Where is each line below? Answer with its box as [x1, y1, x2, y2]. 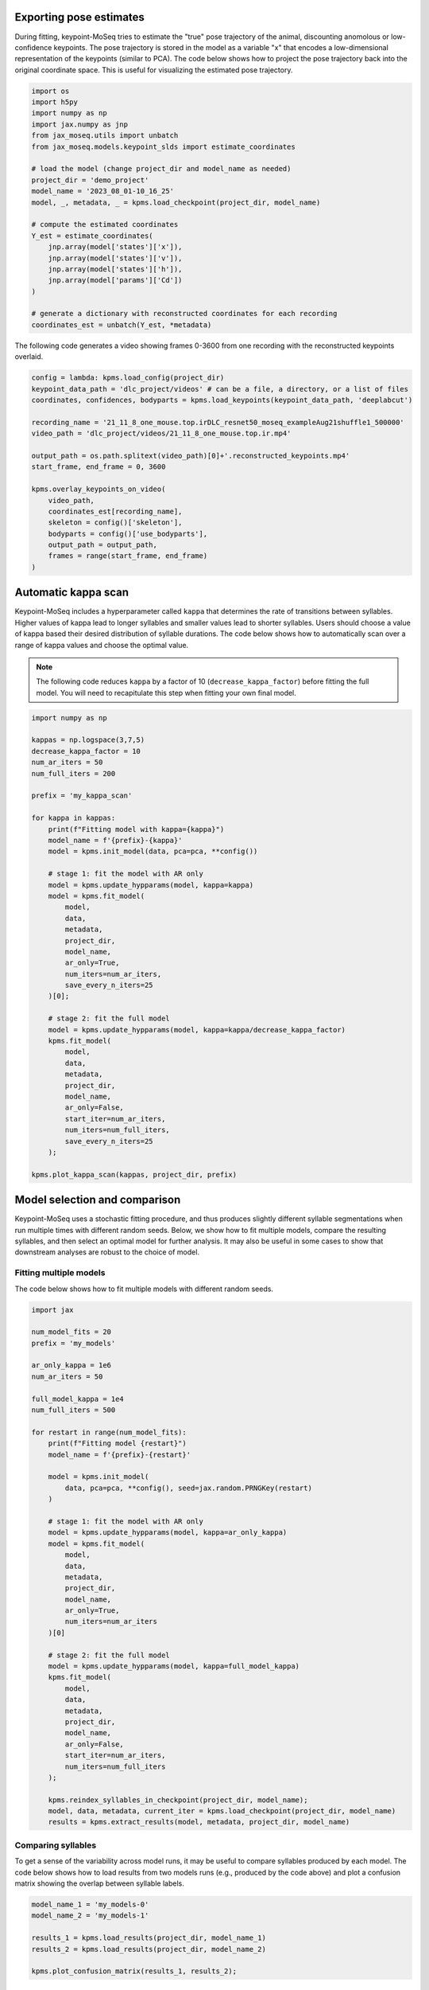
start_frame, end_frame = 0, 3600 [31, 462, 166, 471]
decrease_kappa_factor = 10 [31, 747, 141, 755]
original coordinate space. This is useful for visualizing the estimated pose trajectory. [14, 64, 293, 75]
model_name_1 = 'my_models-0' [31, 1899, 149, 1909]
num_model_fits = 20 [31, 1328, 111, 1336]
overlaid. [14, 352, 44, 361]
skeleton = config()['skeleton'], [48, 518, 183, 527]
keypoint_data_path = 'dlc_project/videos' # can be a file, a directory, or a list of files [31, 384, 409, 393]
